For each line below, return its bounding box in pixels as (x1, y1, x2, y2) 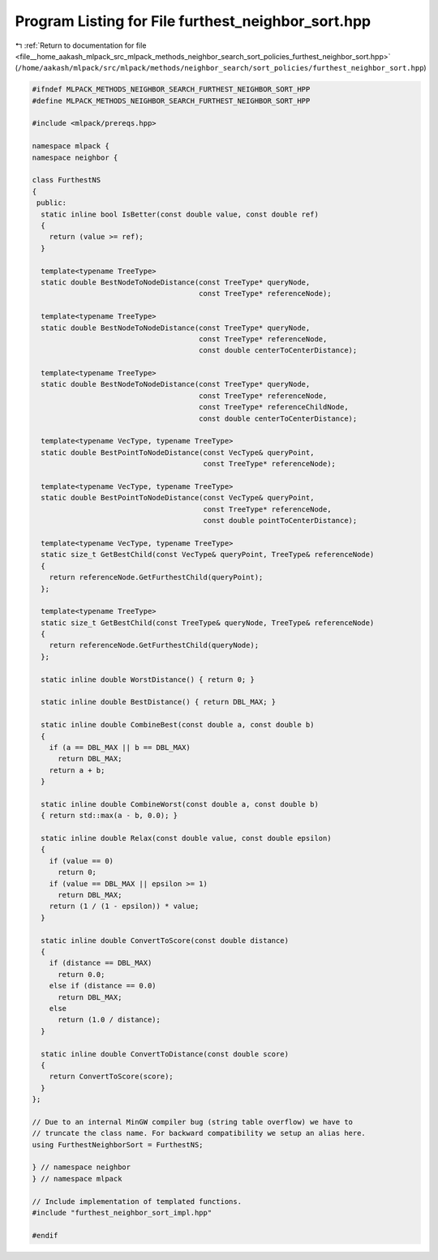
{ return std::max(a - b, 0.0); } (41, 811, 178, 821)
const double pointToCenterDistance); (203, 516, 358, 525)
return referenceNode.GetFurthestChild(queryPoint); (49, 572, 264, 582)
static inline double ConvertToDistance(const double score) (41, 1049, 290, 1058)
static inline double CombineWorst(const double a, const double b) (41, 799, 320, 808)
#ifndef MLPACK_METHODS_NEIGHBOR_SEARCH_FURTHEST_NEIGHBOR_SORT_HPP (32, 85, 311, 94)
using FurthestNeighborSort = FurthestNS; (32, 1140, 204, 1149)
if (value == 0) (49, 856, 114, 865)
